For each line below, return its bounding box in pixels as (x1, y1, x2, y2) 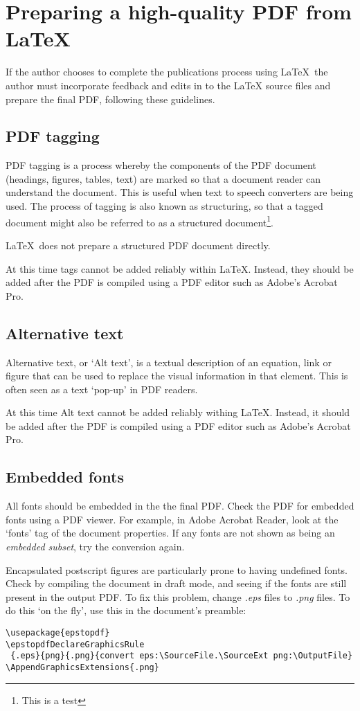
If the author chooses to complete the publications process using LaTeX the (6, 64, 328, 79)
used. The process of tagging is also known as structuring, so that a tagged (6, 199, 323, 213)
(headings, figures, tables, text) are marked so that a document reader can (6, 171, 321, 186)
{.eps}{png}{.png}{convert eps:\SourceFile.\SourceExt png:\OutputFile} (10, 651, 353, 661)
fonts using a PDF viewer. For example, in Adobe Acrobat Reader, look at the (6, 512, 339, 526)
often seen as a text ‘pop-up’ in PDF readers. (6, 381, 198, 396)
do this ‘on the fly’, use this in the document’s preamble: (6, 603, 246, 618)
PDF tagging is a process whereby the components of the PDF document (6, 158, 316, 172)
